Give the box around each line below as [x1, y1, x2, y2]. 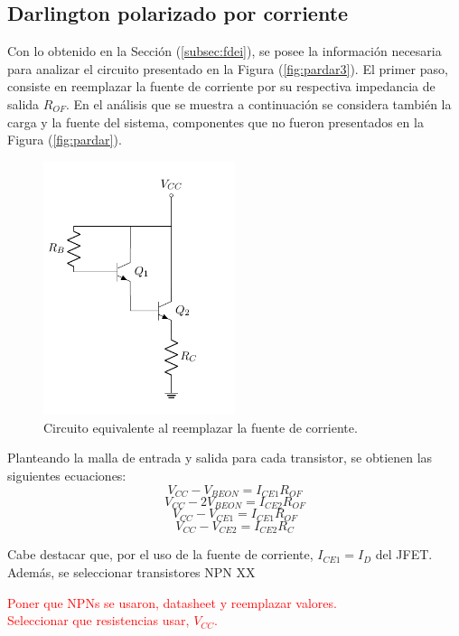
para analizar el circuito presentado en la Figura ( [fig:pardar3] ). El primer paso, [7, 59, 448, 78]
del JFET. [375, 545, 433, 564]
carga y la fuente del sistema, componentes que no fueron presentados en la [7, 112, 424, 131]
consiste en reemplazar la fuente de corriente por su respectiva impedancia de [7, 77, 436, 96]
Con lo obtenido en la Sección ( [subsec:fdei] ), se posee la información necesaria [7, 42, 442, 61]
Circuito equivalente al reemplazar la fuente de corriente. [43, 417, 358, 436]
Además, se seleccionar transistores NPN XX [7, 562, 256, 581]
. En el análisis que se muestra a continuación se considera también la [65, 94, 452, 113]
